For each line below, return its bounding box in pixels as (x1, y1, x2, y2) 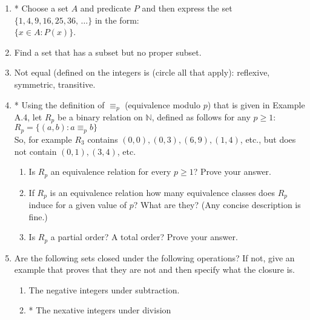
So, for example (14, 132, 72, 145)
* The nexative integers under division (28, 304, 171, 316)
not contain (14, 145, 57, 157)
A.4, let (14, 111, 42, 123)
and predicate (80, 2, 131, 14)
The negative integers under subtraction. (28, 283, 180, 296)
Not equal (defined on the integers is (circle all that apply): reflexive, (14, 66, 270, 79)
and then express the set (142, 2, 232, 14)
